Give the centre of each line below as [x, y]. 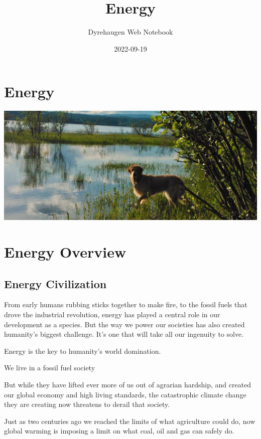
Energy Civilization [55, 283]
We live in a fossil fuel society [50, 368]
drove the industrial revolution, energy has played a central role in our [112, 314]
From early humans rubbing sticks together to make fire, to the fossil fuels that [126, 304]
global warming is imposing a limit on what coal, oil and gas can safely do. [119, 431]
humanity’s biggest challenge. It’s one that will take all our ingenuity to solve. [124, 334]
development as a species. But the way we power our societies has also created [124, 324]
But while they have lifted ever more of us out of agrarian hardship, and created [128, 385]
